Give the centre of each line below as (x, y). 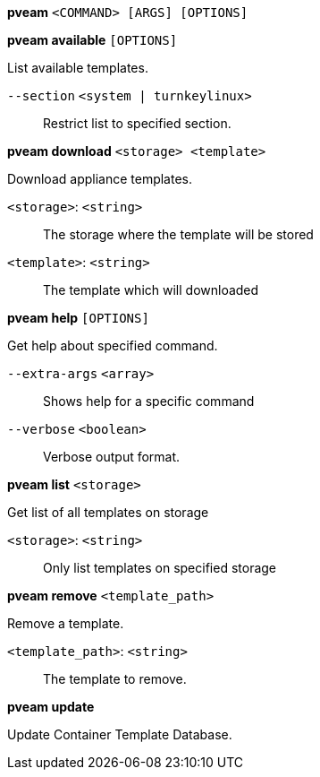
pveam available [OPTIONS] (93, 40)
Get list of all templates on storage (108, 512)
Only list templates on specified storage (160, 568)
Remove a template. (66, 623)
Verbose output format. (112, 457)
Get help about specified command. (113, 345)
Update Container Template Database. (120, 734)
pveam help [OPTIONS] (78, 318)
